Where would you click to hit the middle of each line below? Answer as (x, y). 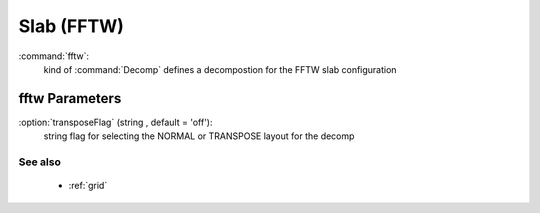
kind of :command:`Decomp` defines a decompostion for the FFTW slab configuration (220, 69)
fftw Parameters (70, 98)
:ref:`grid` (88, 186)
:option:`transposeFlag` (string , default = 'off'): (115, 122)
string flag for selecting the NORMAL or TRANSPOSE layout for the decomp (199, 136)
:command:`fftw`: (54, 56)
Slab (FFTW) (71, 26)
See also (40, 162)
